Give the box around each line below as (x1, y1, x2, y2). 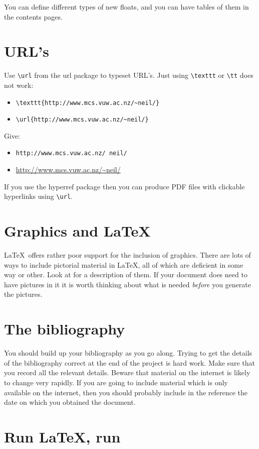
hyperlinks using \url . (4, 191, 73, 201)
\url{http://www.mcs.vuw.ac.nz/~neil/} (16, 116, 149, 124)
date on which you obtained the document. (4, 397, 136, 407)
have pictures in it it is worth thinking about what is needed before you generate (4, 279, 251, 289)
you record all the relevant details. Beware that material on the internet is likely (4, 367, 250, 378)
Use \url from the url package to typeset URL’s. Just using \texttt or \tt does (4, 70, 253, 80)
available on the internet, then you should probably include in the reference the (4, 387, 247, 397)
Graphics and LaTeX (4, 220, 151, 241)
